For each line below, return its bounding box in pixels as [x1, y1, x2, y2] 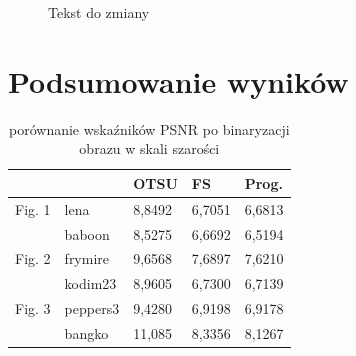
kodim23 [64, 273, 117, 294]
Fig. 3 [15, 298, 51, 319]
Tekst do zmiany [48, 2, 150, 22]
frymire [64, 248, 110, 269]
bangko [64, 322, 109, 343]
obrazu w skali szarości [79, 138, 220, 159]
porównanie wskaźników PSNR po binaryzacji [9, 118, 290, 139]
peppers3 [64, 298, 120, 319]
